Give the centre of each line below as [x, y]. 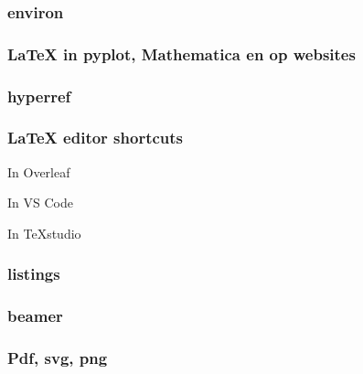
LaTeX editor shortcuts [96, 138]
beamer [35, 316]
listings [34, 274]
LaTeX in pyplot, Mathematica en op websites [181, 53]
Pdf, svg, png [58, 358]
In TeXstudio [44, 233]
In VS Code [40, 203]
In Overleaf [39, 171]
